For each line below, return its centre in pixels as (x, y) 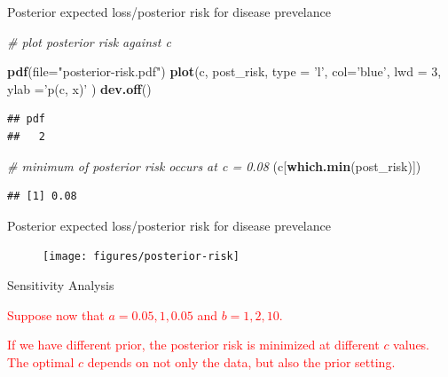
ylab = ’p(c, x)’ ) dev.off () (79, 88)
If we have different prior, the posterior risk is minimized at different (193, 345)
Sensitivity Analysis (61, 285)
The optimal (41, 361)
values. (412, 345)
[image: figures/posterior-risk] (141, 257)
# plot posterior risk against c (89, 41)
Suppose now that (56, 314)
